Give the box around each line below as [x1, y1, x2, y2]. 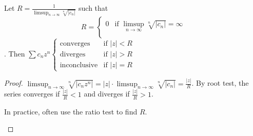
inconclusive [60, 62, 98, 69]
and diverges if [84, 88, 130, 99]
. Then [4, 48, 25, 59]
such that [79, 3, 108, 13]
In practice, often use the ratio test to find [4, 106, 138, 116]
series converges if [4, 88, 60, 99]
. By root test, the [191, 77, 249, 88]
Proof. [4, 77, 23, 88]
